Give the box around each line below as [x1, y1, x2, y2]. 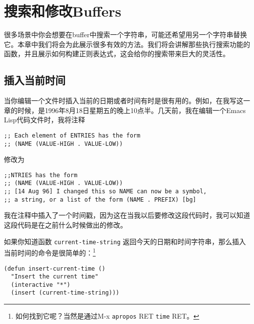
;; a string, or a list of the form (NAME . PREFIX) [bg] [4, 196, 196, 203]
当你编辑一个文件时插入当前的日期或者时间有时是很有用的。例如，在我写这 [4, 95, 243, 106]
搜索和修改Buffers [4, 1, 122, 21]
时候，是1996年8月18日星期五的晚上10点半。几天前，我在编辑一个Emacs [17, 105, 246, 115]
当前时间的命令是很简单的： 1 [4, 246, 96, 257]
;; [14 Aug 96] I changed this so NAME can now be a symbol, [4, 188, 207, 195]
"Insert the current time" [11, 273, 99, 280]
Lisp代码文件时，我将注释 [4, 115, 85, 125]
